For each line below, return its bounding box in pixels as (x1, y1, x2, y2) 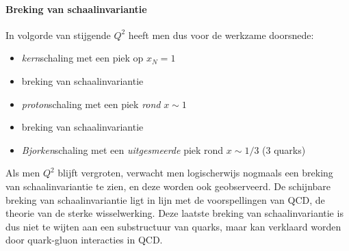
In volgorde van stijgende (5, 27, 111, 42)
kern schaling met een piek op (21, 51, 144, 65)
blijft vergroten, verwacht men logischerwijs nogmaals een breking (57, 166, 333, 180)
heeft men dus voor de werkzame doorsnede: (128, 27, 314, 42)
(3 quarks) (262, 142, 306, 157)
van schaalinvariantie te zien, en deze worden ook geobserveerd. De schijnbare (5, 179, 331, 193)
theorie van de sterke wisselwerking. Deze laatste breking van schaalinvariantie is (5, 206, 344, 220)
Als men (5, 166, 40, 180)
